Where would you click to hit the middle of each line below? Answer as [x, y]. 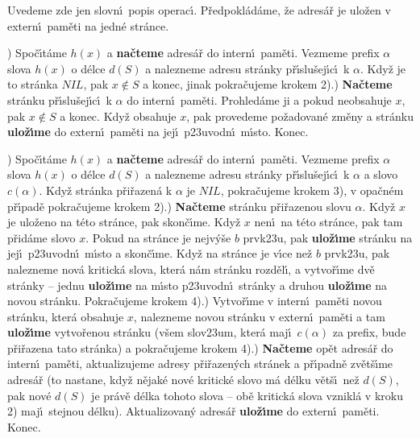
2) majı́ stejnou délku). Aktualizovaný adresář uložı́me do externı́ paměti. [193, 411]
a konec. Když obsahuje [118, 116]
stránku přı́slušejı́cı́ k [60, 99]
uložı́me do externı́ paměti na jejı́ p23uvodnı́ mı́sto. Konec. [158, 132]
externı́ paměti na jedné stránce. [88, 25]
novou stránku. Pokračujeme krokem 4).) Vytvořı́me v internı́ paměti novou [195, 301]
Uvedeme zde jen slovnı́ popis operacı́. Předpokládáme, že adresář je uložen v [199, 10]
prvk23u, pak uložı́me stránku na [328, 237]
